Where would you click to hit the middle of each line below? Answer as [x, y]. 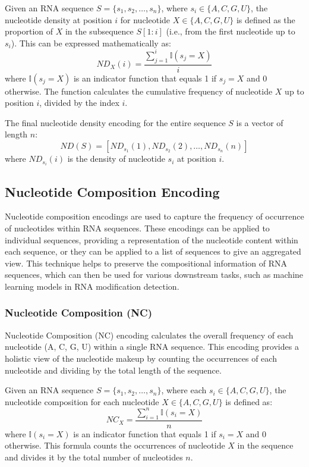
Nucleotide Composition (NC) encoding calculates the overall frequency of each [149, 335]
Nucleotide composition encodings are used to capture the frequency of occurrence [154, 216]
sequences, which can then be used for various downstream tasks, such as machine [154, 275]
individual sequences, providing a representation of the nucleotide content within [152, 239]
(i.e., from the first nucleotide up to [231, 31]
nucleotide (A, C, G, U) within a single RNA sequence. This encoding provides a [152, 347]
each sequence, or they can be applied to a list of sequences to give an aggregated [153, 251]
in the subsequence [99, 31]
